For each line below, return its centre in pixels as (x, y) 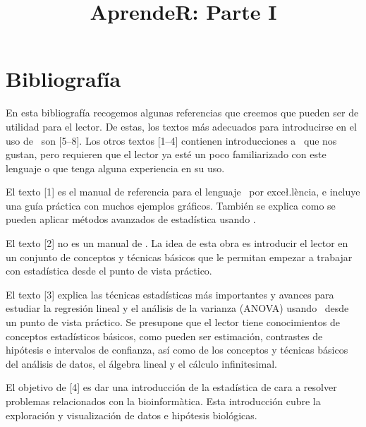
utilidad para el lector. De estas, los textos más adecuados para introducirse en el (181, 126)
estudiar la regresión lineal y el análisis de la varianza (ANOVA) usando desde (177, 308)
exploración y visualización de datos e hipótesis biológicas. (132, 415)
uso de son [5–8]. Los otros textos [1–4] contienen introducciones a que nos (171, 140)
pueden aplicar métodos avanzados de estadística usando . (131, 219)
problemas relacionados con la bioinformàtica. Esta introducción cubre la (163, 401)
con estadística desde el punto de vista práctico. (109, 271)
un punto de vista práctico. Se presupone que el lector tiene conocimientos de (173, 322)
